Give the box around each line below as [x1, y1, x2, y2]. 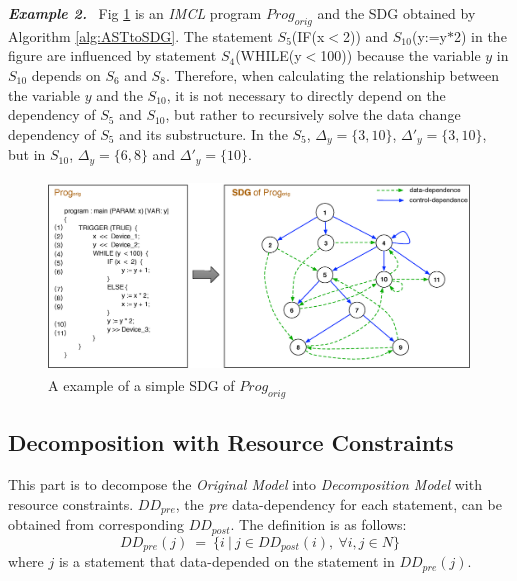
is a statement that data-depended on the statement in [58, 551, 395, 572]
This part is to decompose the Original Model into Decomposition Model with [8, 474, 482, 495]
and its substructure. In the [119, 123, 288, 144]
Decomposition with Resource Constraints [8, 427, 454, 458]
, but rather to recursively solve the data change [165, 104, 461, 125]
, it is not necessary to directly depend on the [166, 84, 446, 105]
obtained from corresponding [8, 514, 185, 535]
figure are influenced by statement [8, 45, 217, 66]
